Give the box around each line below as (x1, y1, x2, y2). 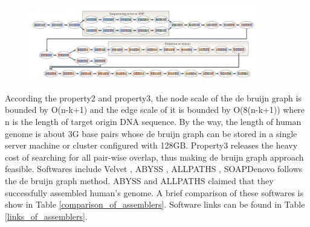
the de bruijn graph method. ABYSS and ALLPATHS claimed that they (5, 174, 274, 187)
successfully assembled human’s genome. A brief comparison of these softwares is (5, 186, 304, 199)
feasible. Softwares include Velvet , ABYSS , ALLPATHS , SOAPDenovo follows (5, 162, 303, 175)
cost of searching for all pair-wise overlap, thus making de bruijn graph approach (5, 150, 304, 163)
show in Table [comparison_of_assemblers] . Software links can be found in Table (5, 198, 305, 211)
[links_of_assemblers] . (5, 209, 88, 222)
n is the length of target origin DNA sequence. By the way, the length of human (5, 115, 302, 127)
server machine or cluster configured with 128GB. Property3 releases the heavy (5, 139, 298, 152)
